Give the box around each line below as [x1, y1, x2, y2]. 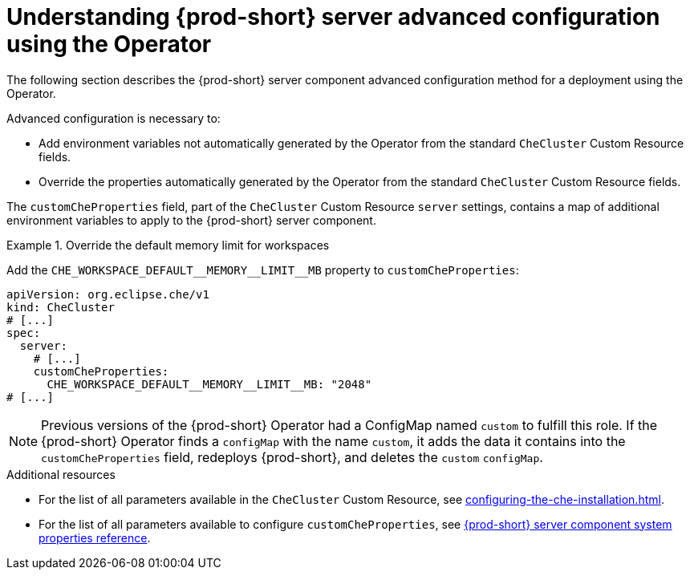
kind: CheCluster [6, 300, 115, 314]
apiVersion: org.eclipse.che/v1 [6, 287, 209, 301]
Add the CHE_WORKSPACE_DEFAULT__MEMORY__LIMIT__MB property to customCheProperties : [6, 262, 519, 277]
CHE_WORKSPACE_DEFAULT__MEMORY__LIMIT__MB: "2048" [47, 377, 372, 391]
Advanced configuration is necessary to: [6, 111, 221, 125]
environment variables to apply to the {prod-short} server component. [6, 213, 376, 227]
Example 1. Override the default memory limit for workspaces [6, 237, 330, 252]
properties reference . [39, 530, 151, 545]
